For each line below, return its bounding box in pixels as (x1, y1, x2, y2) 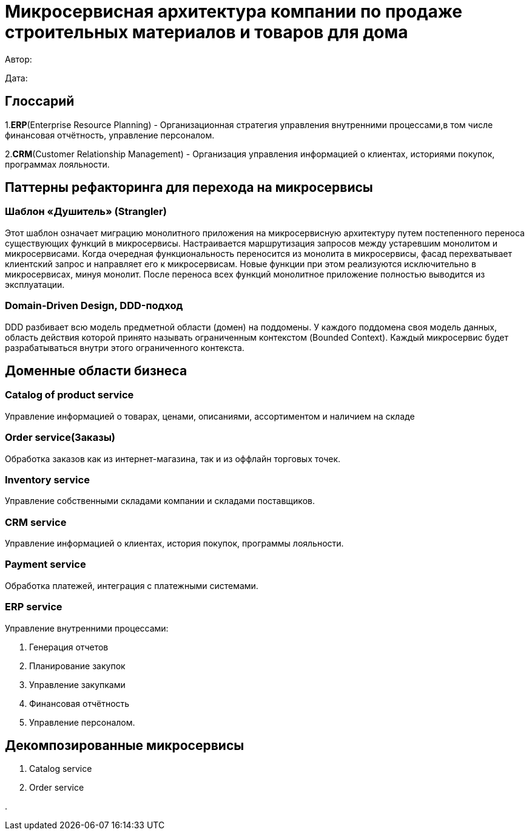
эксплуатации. (5, 279, 65, 290)
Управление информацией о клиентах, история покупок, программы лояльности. (5, 538, 344, 549)
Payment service (5, 558, 86, 571)
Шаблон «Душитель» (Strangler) (5, 205, 167, 218)
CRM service (5, 516, 67, 528)
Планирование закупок (29, 660, 126, 671)
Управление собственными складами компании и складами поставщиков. (5, 496, 315, 506)
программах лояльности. (5, 158, 110, 169)
